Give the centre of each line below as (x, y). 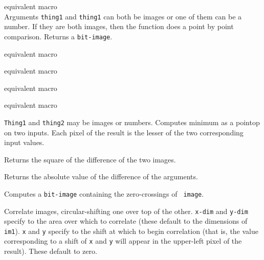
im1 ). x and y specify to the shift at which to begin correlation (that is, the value (131, 231)
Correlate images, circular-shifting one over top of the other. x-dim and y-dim (126, 211)
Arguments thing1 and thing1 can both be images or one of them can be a (123, 16)
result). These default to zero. (51, 251)
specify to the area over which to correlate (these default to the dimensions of (126, 221)
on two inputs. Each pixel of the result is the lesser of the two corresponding (124, 132)
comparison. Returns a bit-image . (58, 36)
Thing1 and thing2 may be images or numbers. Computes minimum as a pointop (132, 122)
